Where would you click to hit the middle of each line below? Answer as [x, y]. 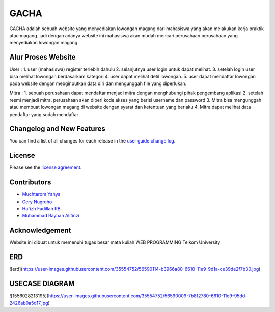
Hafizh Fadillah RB [41, 209]
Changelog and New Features [57, 129]
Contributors [30, 182]
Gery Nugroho [37, 202]
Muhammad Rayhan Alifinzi [51, 216]
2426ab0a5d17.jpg [29, 303]
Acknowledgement [40, 230]
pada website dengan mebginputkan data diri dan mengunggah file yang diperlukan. [98, 83]
